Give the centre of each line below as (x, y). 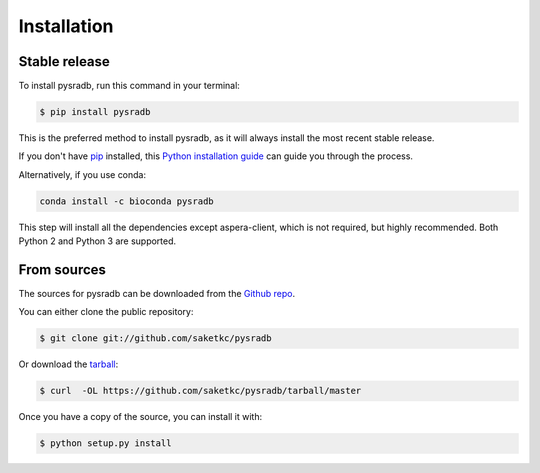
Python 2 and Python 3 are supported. (97, 241)
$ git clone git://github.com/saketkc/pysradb (155, 338)
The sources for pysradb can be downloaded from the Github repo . (156, 294)
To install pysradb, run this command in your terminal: (129, 86)
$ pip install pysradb (95, 112)
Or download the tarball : (68, 364)
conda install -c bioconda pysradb (126, 201)
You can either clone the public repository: (106, 312)
